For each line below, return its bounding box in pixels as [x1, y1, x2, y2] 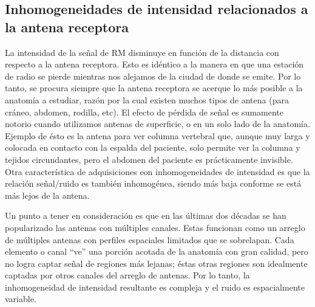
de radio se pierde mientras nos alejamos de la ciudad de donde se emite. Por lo [5, 69, 301, 82]
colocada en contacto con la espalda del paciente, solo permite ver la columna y [5, 141, 300, 154]
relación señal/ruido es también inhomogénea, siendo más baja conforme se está [5, 177, 302, 190]
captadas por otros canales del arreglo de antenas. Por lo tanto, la [5, 269, 250, 281]
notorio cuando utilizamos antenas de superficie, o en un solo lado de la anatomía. [5, 117, 310, 130]
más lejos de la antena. [5, 188, 90, 201]
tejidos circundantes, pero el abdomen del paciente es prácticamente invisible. [5, 153, 293, 165]
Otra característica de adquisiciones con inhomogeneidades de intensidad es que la [5, 165, 310, 178]
